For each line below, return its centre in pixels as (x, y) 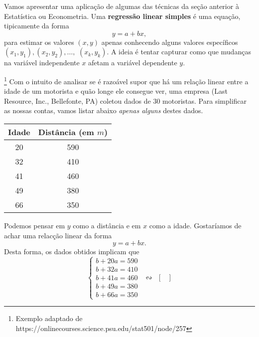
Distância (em (66, 132)
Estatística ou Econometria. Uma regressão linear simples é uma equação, (122, 16)
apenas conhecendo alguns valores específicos (170, 42)
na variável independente (42, 63)
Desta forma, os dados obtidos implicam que (72, 252)
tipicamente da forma (37, 26)
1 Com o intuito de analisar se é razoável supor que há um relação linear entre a (126, 80)
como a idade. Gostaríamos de (195, 225)
